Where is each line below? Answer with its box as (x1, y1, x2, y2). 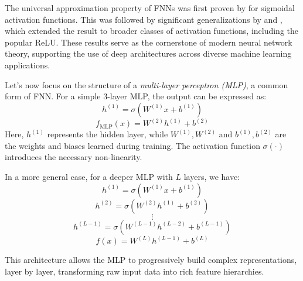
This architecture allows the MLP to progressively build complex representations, (5, 254, 297, 265)
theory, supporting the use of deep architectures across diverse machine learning (5, 47, 292, 60)
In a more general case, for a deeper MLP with (5, 170, 173, 182)
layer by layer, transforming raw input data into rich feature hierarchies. (5, 265, 264, 277)
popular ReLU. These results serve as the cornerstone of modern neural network (5, 36, 292, 48)
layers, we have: (183, 170, 240, 182)
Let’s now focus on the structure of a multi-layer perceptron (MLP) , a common (5, 78, 288, 91)
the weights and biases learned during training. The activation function (5, 139, 260, 151)
